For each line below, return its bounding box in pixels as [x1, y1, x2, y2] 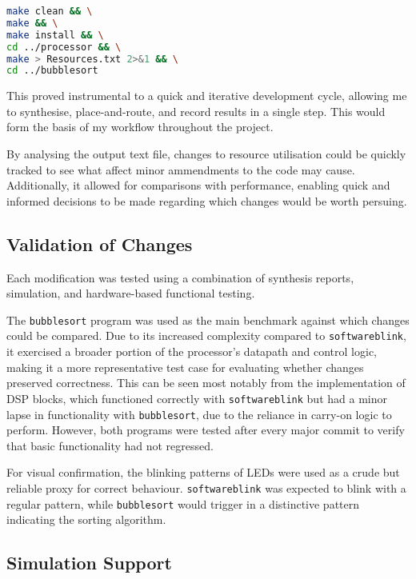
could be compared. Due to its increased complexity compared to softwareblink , [6, 327, 406, 344]
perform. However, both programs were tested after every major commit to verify [6, 421, 405, 438]
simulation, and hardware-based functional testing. [6, 285, 255, 301]
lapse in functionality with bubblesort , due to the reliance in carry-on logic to [6, 405, 392, 422]
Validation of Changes [6, 231, 193, 256]
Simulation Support [6, 550, 172, 575]
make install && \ [6, 29, 104, 41]
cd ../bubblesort [6, 65, 98, 77]
